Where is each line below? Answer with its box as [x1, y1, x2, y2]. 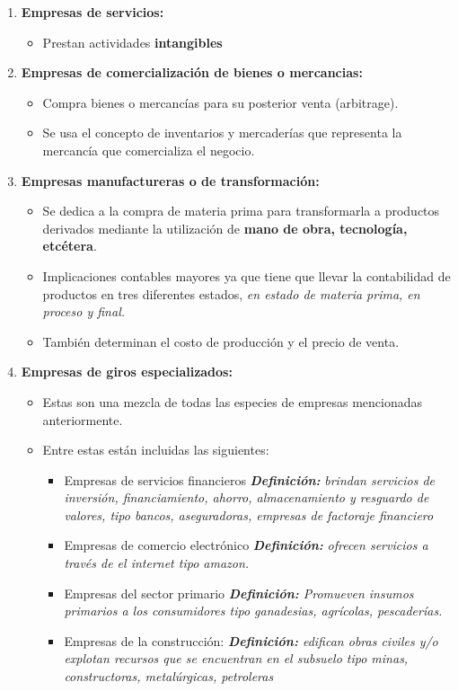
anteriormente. [42, 410, 123, 429]
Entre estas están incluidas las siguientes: [42, 440, 269, 459]
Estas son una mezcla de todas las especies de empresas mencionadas [42, 392, 423, 411]
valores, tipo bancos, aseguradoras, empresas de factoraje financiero [64, 505, 434, 524]
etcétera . [42, 236, 97, 255]
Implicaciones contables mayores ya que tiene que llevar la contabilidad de [42, 266, 451, 285]
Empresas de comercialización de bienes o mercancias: [21, 63, 363, 82]
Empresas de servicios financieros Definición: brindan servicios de [64, 470, 436, 489]
